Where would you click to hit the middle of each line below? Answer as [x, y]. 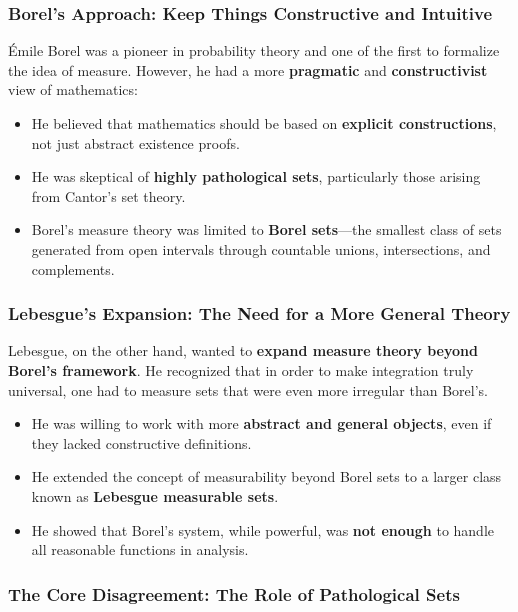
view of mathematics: [73, 89]
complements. [73, 268]
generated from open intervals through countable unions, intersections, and [261, 248]
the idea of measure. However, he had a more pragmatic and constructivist [248, 69]
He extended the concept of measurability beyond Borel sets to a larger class [266, 476]
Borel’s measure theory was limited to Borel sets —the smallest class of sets [266, 229]
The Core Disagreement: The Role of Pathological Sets [234, 593]
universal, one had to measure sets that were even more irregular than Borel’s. [248, 389]
